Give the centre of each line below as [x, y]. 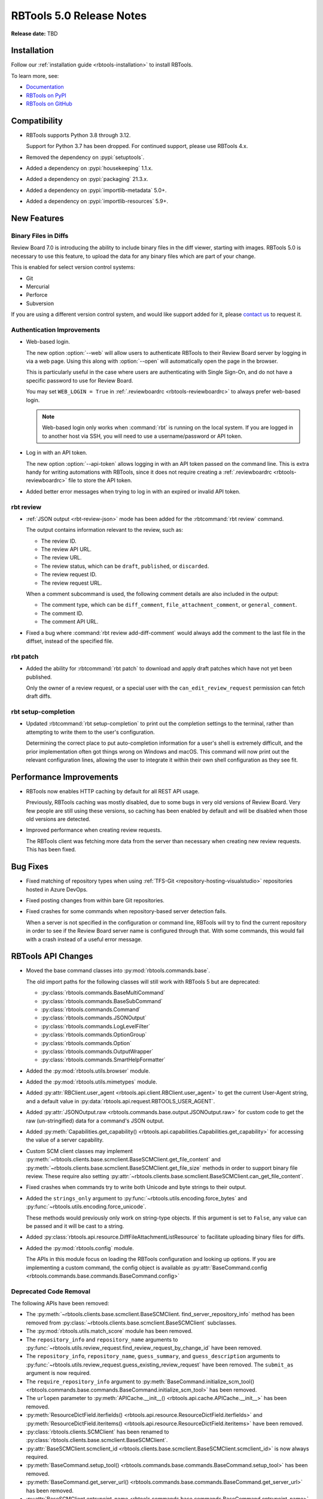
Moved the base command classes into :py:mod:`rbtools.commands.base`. [118, 971]
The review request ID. [69, 574]
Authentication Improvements [56, 330]
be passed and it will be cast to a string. [75, 1226]
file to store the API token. [100, 480]
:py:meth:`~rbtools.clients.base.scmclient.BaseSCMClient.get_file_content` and [124, 1160]
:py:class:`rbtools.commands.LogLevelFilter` [96, 1026]
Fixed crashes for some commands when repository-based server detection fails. [127, 911]
